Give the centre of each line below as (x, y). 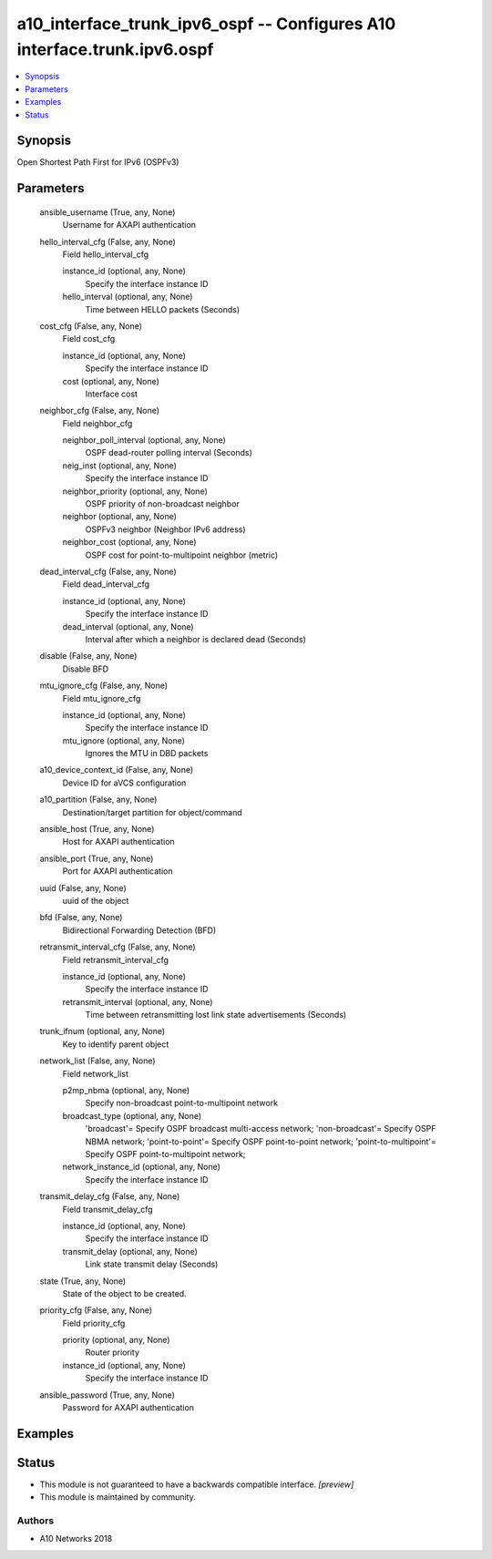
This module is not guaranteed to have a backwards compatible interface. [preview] (197, 1484)
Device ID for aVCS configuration (124, 783)
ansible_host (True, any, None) (97, 829)
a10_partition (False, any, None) (98, 800)
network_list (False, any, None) (97, 1061)
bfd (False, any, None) (81, 918)
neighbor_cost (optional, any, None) (129, 542)
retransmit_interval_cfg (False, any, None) (118, 947)
